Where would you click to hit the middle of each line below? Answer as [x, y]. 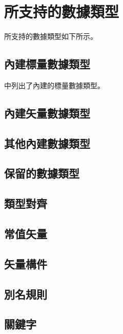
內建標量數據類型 [47, 64]
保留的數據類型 [42, 173]
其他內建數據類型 [47, 143]
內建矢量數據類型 [47, 113]
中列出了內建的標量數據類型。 [54, 85]
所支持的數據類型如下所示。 [51, 36]
